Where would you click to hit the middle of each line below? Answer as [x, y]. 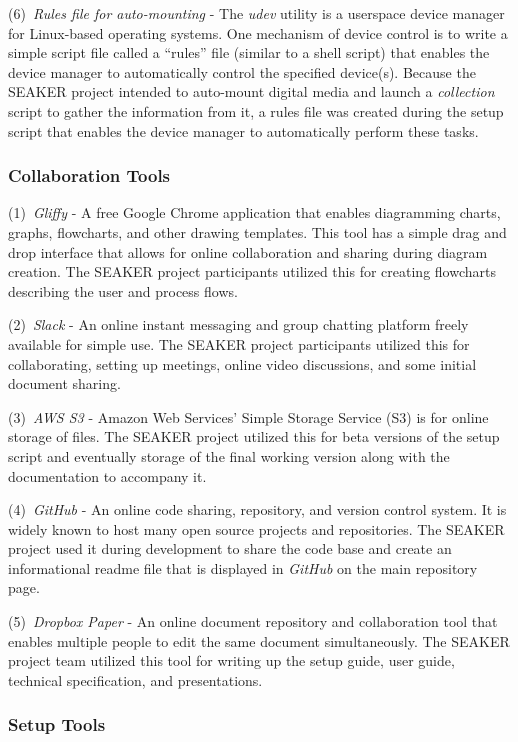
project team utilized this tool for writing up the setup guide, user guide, [231, 660]
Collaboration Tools [89, 175]
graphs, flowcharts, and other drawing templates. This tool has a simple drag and [257, 231]
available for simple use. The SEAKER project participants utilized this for [239, 343]
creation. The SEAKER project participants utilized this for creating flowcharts [252, 271]
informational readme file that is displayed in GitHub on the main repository [243, 567]
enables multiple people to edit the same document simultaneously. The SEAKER [259, 640]
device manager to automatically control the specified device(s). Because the [242, 71]
